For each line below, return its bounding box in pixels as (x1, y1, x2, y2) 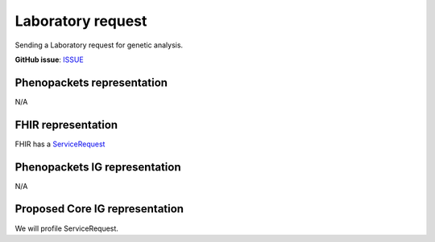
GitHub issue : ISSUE (14, 55, 84, 64)
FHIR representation (14, 117, 118, 132)
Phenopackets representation (14, 76, 168, 89)
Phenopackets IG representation (14, 160, 181, 174)
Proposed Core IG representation (14, 202, 184, 216)
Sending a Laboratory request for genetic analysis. (14, 40, 184, 50)
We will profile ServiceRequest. (14, 224, 118, 233)
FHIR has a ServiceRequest (14, 139, 106, 149)
